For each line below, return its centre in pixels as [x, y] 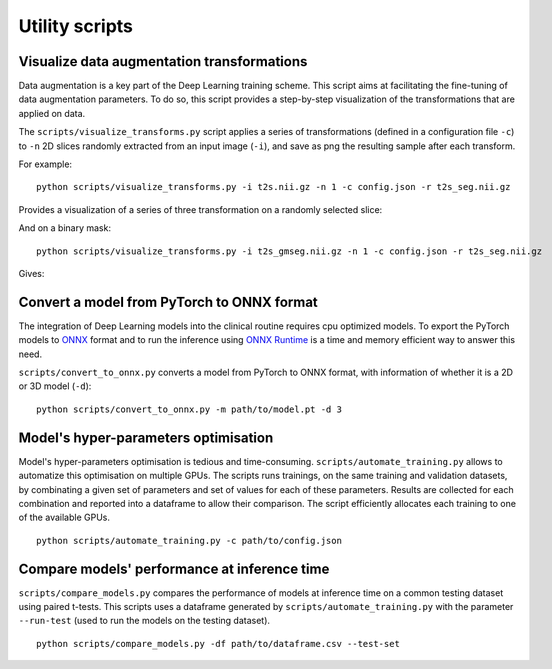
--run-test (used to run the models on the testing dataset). [144, 621]
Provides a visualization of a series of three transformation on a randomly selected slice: [200, 209]
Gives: [31, 273]
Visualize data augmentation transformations [163, 61]
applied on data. [52, 113]
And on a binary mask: [65, 228]
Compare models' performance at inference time [174, 568]
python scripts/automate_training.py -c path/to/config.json [189, 540]
